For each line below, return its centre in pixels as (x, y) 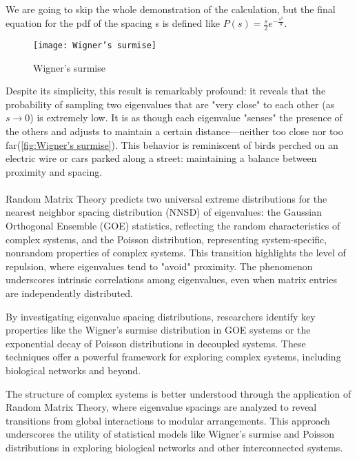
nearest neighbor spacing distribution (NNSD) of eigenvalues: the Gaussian (164, 212)
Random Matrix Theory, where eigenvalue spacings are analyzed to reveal (161, 407)
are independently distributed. (69, 293)
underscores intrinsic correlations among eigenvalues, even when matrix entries (171, 279)
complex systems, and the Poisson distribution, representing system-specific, (166, 239)
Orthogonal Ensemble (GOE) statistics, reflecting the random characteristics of (173, 226)
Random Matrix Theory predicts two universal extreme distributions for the (166, 198)
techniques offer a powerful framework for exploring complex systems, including (173, 357)
